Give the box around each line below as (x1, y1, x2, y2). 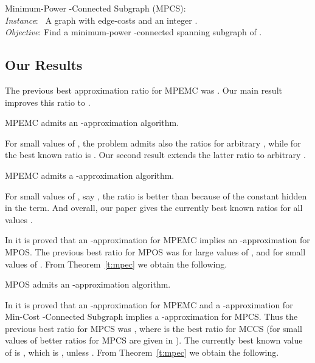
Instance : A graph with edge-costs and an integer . (5, 13, 198, 26)
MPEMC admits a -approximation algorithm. (5, 168, 175, 181)
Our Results (5, 55, 83, 74)
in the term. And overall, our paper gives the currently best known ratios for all (5, 201, 303, 214)
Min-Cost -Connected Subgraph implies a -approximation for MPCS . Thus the (5, 310, 298, 323)
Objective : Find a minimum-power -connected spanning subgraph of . (5, 26, 262, 38)
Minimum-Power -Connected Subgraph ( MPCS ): (5, 2, 186, 14)
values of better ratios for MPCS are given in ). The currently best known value (5, 334, 303, 347)
